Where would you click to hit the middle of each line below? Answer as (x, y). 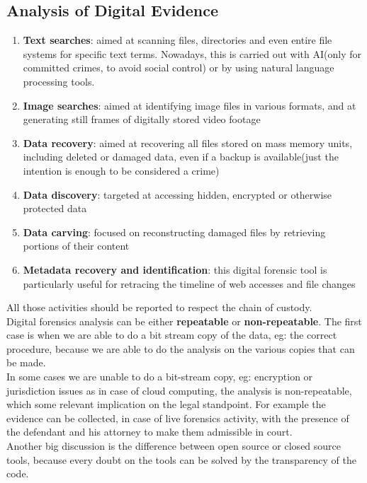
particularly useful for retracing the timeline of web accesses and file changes (189, 283)
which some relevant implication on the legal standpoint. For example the (166, 404)
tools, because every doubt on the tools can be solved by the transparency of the (181, 459)
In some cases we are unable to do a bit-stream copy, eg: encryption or (160, 377)
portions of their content (76, 246)
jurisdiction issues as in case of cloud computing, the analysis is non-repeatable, (179, 390)
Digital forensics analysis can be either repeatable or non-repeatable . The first (184, 321)
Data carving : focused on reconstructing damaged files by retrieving (174, 232)
